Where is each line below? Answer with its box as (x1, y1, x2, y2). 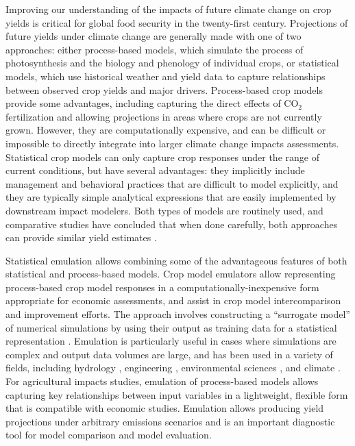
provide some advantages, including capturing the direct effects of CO (5, 96, 299, 110)
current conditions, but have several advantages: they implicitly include (5, 163, 305, 177)
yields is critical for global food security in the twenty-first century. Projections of (5, 15, 348, 29)
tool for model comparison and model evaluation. (5, 428, 212, 442)
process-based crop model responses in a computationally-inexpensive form (5, 280, 319, 294)
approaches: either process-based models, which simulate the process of (5, 42, 304, 56)
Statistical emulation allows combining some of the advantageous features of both (5, 253, 347, 267)
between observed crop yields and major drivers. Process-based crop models (5, 82, 323, 97)
